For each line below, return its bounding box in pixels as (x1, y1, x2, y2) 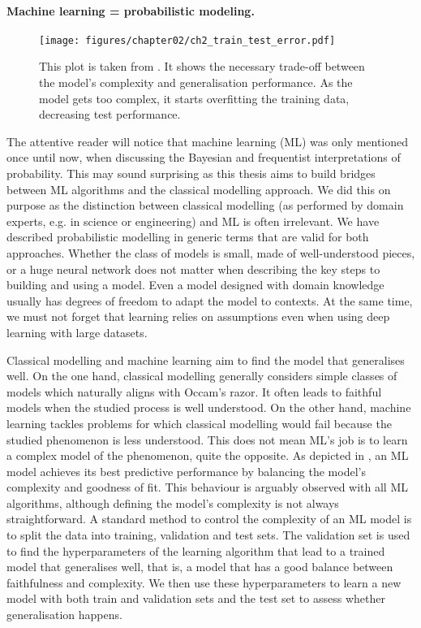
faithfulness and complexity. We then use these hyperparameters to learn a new (6, 574, 402, 591)
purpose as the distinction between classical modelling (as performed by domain (6, 197, 404, 214)
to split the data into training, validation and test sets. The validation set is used (6, 526, 410, 544)
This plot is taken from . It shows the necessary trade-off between (39, 58, 365, 75)
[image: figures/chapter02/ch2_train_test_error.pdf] (39, 34, 336, 46)
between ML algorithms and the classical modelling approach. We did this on (6, 180, 391, 197)
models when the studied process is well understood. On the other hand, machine (6, 399, 411, 416)
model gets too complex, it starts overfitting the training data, (39, 89, 350, 106)
